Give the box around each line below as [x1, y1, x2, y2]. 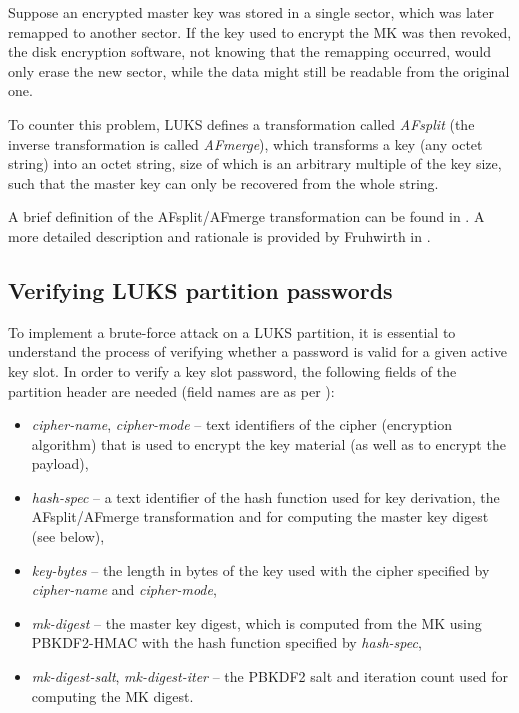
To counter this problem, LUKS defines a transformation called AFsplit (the [8, 113, 475, 134]
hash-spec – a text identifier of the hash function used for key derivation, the [31, 486, 500, 507]
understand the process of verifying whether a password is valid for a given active [8, 341, 507, 362]
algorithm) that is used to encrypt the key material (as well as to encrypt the [31, 433, 506, 454]
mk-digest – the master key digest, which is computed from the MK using [31, 612, 482, 633]
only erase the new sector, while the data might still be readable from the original [8, 60, 510, 81]
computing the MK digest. [31, 685, 194, 706]
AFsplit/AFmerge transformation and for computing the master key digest [31, 506, 489, 527]
